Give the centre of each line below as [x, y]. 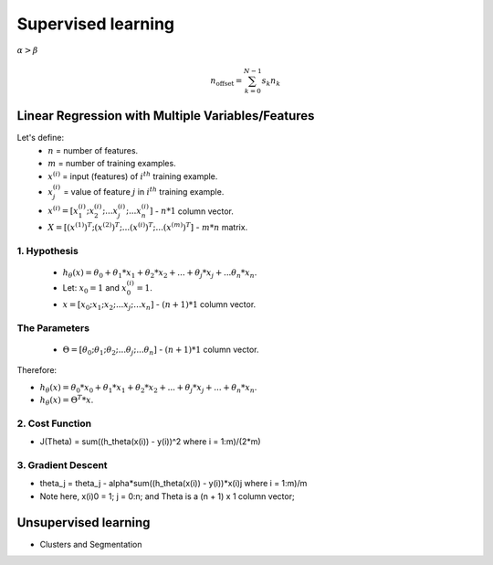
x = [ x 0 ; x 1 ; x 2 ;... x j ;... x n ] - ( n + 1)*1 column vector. [159, 305]
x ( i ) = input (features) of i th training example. [133, 176]
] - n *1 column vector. [192, 211]
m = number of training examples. [112, 164]
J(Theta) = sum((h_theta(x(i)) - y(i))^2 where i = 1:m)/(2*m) [150, 442]
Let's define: [40, 138]
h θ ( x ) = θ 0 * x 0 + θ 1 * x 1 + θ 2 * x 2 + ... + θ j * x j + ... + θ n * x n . [148, 388]
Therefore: [37, 370]
